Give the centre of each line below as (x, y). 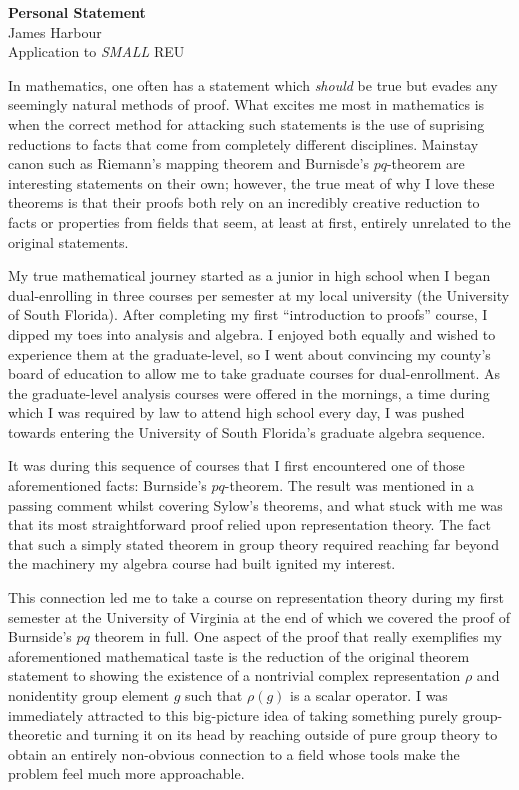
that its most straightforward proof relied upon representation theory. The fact (249, 524)
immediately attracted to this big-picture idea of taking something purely (233, 714)
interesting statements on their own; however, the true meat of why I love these (251, 182)
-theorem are (425, 163)
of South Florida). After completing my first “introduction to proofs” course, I (248, 314)
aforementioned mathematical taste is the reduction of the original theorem (239, 655)
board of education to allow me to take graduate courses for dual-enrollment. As (254, 373)
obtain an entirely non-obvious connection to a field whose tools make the (234, 753)
